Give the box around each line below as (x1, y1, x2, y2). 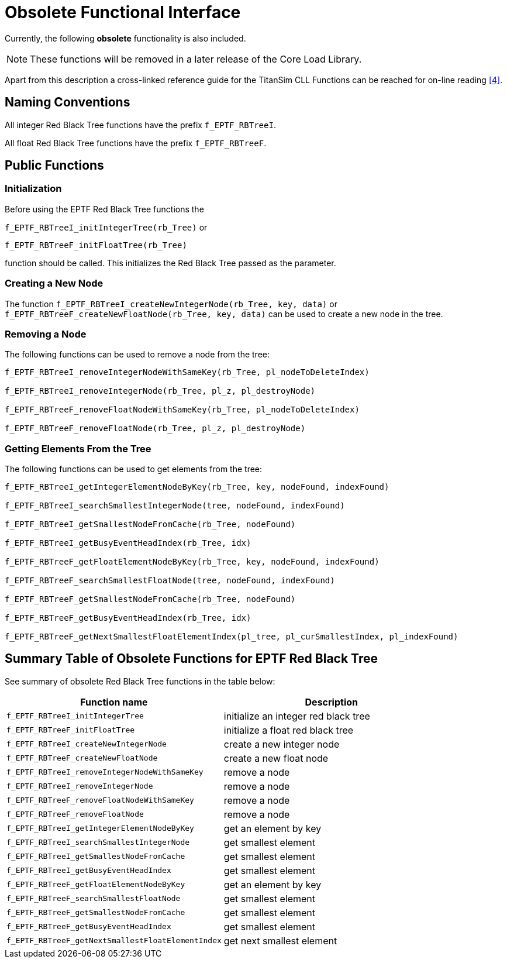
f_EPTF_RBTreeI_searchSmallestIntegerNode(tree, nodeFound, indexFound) (5, 501, 345, 511)
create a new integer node (223, 738, 340, 750)
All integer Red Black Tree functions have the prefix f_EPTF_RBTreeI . (5, 119, 276, 130)
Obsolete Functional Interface (5, 2, 241, 22)
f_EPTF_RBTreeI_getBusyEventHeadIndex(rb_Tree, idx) (5, 538, 251, 548)
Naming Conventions (5, 95, 130, 110)
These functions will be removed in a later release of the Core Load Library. (30, 53, 362, 65)
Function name (80, 696, 148, 708)
